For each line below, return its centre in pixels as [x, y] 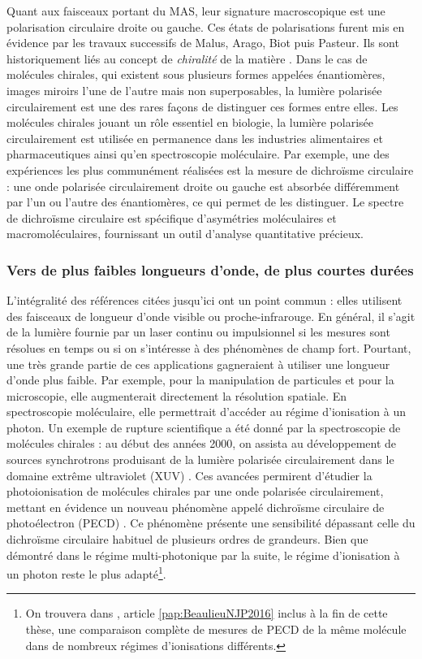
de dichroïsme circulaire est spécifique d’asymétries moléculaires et [172, 217]
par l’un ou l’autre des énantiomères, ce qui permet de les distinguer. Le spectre [205, 202]
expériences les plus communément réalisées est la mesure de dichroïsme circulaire [210, 169]
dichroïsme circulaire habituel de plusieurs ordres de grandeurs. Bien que [187, 539]
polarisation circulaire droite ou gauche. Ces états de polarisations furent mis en [206, 26]
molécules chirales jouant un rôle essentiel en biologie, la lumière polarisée [190, 122]
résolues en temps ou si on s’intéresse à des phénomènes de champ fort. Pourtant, [209, 347]
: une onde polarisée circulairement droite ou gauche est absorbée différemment [203, 186]
